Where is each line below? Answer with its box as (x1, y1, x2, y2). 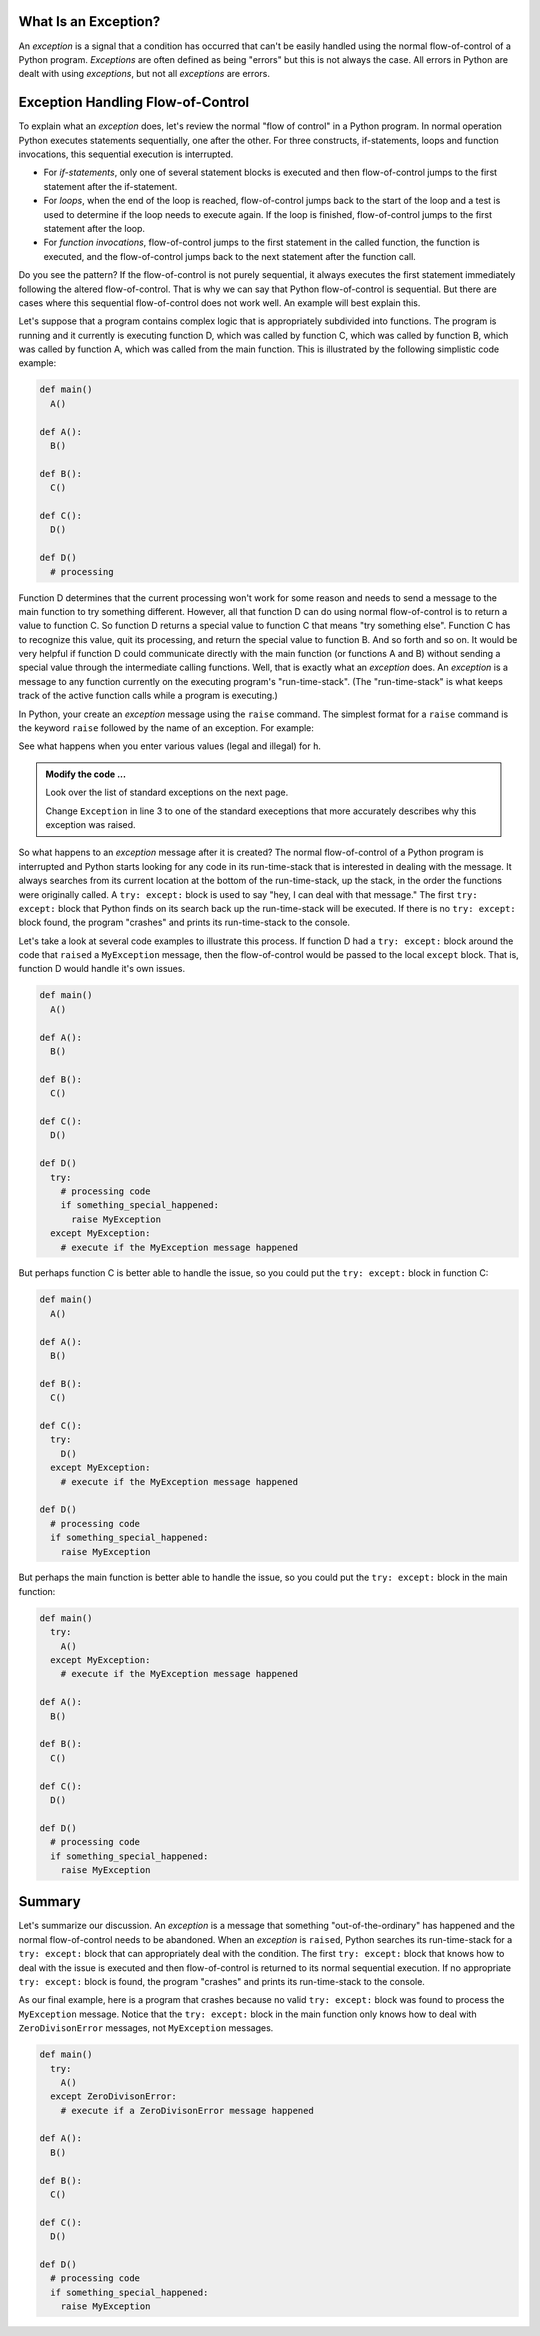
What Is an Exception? (18, 13, 161, 30)
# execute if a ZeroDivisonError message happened (60, 2105, 314, 2116)
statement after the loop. (43, 222, 145, 234)
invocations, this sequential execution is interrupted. (18, 148, 234, 160)
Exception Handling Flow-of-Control (18, 94, 250, 111)
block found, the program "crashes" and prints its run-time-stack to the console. (18, 916, 350, 929)
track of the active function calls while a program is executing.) (18, 690, 279, 702)
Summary (18, 1893, 81, 1910)
